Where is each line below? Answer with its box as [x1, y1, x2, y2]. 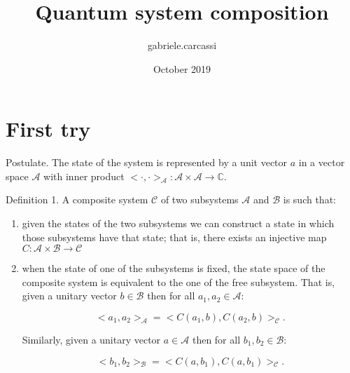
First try [6, 114, 91, 143]
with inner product [43, 168, 125, 183]
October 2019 [153, 61, 211, 76]
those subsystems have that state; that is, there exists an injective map [22, 229, 327, 244]
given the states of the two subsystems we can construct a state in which [22, 216, 335, 231]
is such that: [283, 192, 336, 207]
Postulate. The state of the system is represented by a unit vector [6, 155, 288, 170]
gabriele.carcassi [147, 38, 217, 53]
